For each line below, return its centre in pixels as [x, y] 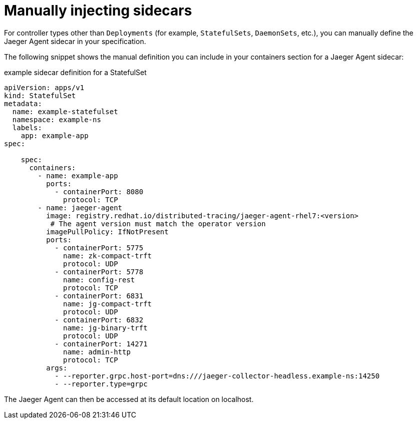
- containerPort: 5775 [99, 248]
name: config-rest [99, 280]
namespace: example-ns [57, 119]
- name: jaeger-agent [80, 207]
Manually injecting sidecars [98, 11]
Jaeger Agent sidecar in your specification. [75, 41]
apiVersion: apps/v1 [44, 87]
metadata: [23, 103]
